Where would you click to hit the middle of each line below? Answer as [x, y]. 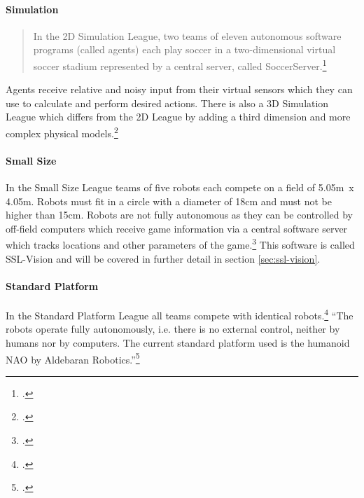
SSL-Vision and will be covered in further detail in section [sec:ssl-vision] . [163, 258]
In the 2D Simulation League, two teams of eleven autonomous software [187, 35]
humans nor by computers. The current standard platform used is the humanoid [178, 342]
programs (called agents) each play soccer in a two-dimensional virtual [184, 49]
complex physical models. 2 [62, 132]
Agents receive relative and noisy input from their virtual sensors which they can [179, 89]
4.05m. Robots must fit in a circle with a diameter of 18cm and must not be [169, 201]
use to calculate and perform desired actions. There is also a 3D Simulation [167, 103]
